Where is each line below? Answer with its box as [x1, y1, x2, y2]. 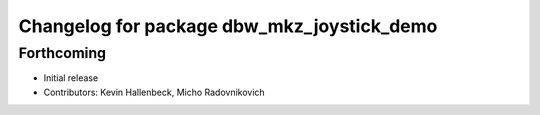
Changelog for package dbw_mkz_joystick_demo [18, 15, 438, 37]
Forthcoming [18, 44, 107, 62]
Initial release [43, 72, 99, 84]
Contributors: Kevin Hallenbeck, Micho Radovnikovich [43, 86, 265, 98]
